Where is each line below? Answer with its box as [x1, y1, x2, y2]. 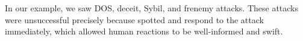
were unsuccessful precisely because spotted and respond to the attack [5, 13, 264, 26]
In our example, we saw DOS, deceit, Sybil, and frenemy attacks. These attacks [5, 2, 299, 14]
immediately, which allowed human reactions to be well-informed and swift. [5, 25, 283, 37]
